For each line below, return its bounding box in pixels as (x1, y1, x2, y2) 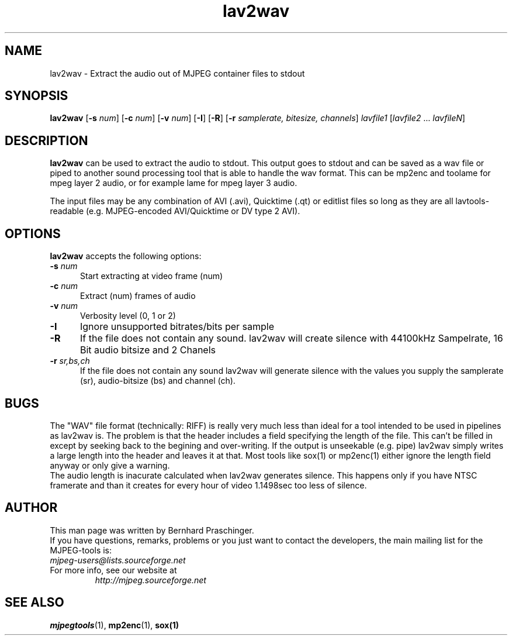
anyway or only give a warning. (50, 460, 170, 470)
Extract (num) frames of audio (80, 291, 196, 301)
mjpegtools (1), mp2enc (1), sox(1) (50, 620, 179, 630)
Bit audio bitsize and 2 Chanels (79, 344, 216, 356)
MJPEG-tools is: (50, 545, 112, 555)
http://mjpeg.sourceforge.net (95, 574, 206, 585)
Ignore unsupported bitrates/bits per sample (79, 321, 275, 333)
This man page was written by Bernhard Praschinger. (50, 525, 254, 535)
